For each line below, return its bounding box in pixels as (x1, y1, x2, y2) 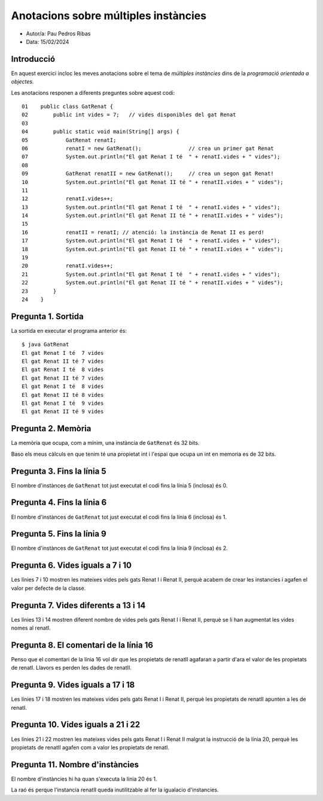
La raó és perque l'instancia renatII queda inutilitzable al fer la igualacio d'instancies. (11, 786, 219, 794)
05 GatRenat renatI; (22, 137, 117, 143)
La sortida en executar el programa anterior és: (11, 327, 127, 334)
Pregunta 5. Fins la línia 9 (11, 529, 107, 539)
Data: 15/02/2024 (26, 38, 69, 45)
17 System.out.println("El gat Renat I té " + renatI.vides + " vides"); (22, 237, 281, 244)
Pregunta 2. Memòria (11, 423, 92, 434)
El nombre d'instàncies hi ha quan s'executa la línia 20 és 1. (11, 775, 157, 782)
